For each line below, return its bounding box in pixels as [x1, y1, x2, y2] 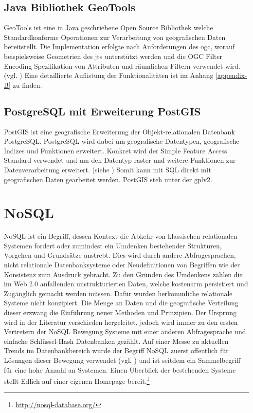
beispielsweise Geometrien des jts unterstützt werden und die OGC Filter [4, 51, 222, 61]
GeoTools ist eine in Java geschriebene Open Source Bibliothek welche [4, 22, 213, 33]
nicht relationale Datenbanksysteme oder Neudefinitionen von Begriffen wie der [4, 260, 240, 270]
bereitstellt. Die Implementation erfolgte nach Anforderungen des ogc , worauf [4, 41, 235, 52]
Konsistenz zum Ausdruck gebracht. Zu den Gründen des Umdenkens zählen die [4, 269, 243, 279]
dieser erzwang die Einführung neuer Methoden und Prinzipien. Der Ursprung [4, 307, 236, 317]
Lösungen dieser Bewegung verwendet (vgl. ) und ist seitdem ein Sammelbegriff [4, 355, 241, 365]
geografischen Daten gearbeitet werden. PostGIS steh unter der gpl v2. [4, 174, 212, 184]
